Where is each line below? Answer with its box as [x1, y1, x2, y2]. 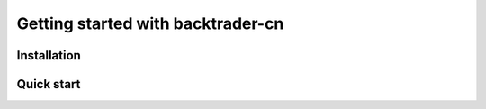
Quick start [16, 77, 81, 92]
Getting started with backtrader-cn [16, 14, 284, 33]
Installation [16, 48, 81, 63]
